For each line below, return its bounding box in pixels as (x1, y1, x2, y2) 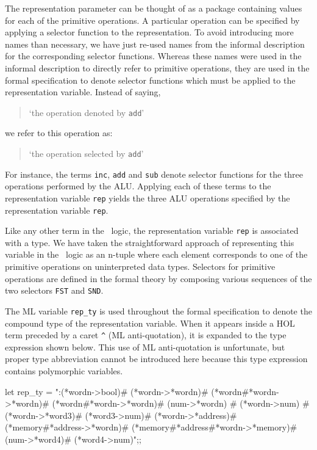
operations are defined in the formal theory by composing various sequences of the (5, 272, 312, 285)
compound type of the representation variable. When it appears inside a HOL (5, 316, 295, 329)
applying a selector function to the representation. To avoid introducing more (5, 26, 294, 38)
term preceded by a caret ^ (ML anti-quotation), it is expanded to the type (5, 328, 287, 341)
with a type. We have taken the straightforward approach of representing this (5, 236, 294, 249)
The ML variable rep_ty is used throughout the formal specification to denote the (5, 304, 312, 317)
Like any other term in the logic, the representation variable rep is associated (5, 224, 299, 237)
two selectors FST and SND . (5, 284, 104, 297)
